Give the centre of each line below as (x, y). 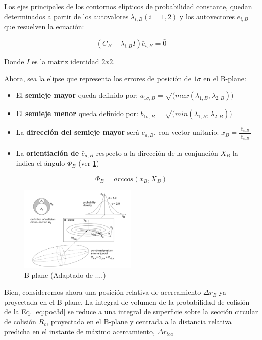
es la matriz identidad (65, 61)
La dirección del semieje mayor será (77, 132)
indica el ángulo (40, 163)
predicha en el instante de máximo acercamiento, (80, 331)
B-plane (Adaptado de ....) (65, 275)
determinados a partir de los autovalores (66, 16)
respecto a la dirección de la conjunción (157, 153)
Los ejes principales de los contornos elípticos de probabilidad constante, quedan (128, 6)
